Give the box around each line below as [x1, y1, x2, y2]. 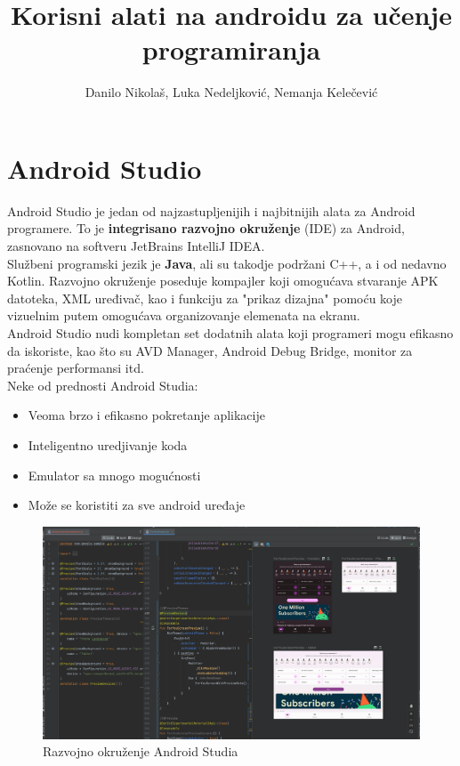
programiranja [141, 31, 321, 68]
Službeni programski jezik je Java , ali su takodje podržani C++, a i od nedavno [7, 254, 447, 272]
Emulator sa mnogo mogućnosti [28, 465, 201, 484]
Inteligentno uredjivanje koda [28, 435, 188, 454]
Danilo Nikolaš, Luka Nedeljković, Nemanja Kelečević [85, 83, 378, 101]
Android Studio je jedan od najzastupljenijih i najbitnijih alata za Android [7, 201, 416, 220]
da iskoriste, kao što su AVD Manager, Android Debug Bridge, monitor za [7, 341, 413, 359]
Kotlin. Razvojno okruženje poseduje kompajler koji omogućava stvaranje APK [7, 271, 439, 290]
